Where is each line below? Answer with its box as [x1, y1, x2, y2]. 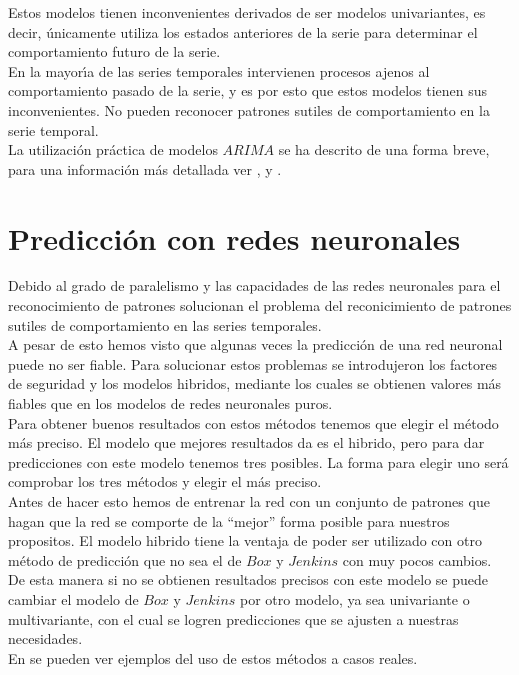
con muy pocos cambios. [342, 549, 492, 570]
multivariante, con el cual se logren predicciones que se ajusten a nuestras [8, 608, 459, 629]
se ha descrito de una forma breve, [278, 139, 490, 160]
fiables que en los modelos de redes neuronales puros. [8, 393, 333, 414]
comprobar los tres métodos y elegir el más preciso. [8, 471, 322, 492]
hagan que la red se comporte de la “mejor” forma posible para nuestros [8, 510, 450, 531]
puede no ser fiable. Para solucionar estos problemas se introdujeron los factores [8, 353, 498, 374]
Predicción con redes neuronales [8, 217, 461, 258]
